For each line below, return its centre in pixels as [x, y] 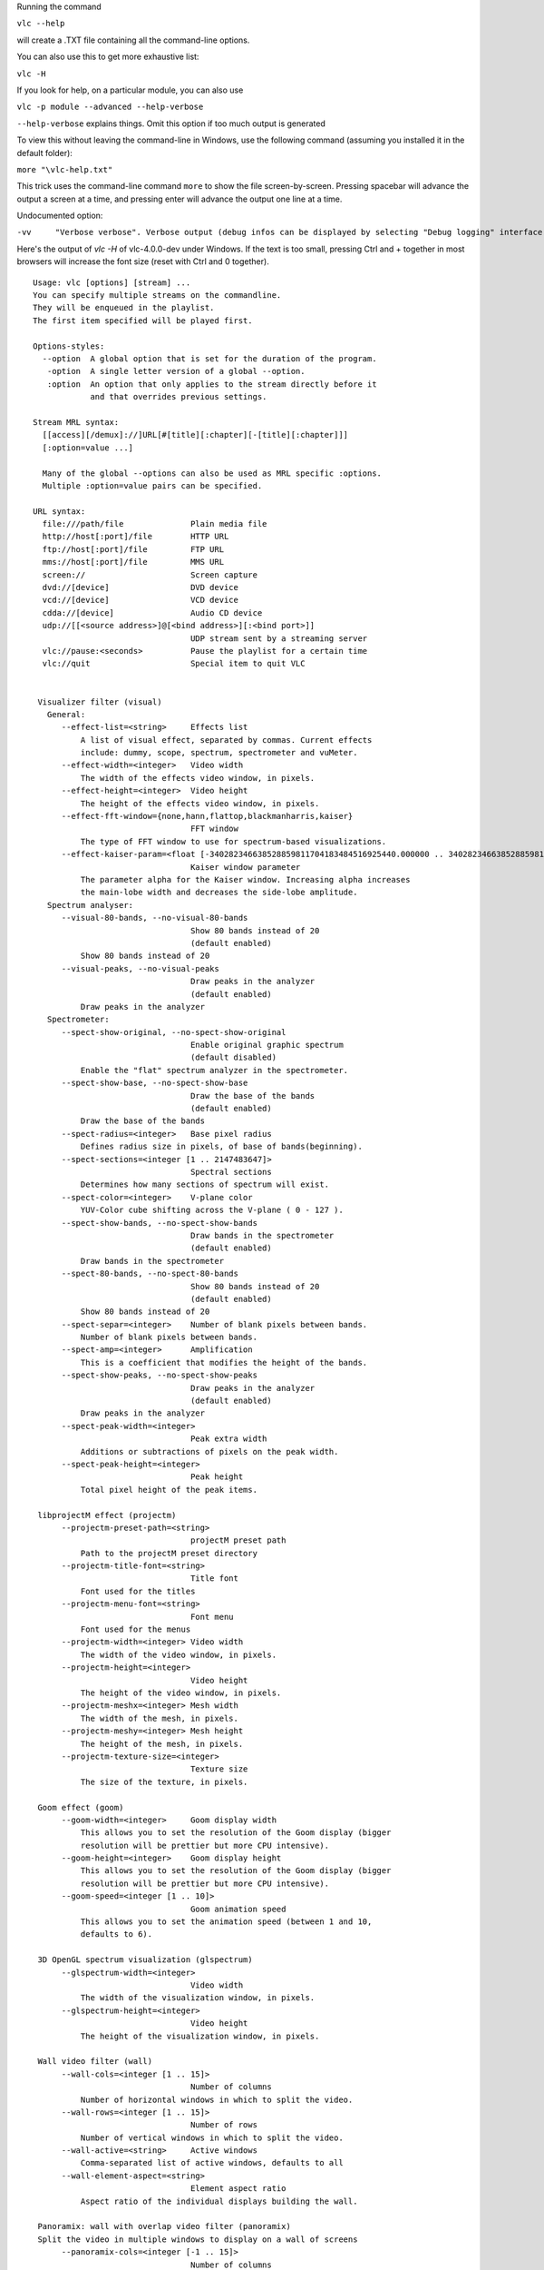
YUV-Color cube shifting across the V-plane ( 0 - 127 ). [212, 1210]
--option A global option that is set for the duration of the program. [209, 358]
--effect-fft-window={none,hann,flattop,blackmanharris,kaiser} [207, 816]
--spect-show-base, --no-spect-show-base [155, 1083]
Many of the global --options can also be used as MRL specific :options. [212, 473]
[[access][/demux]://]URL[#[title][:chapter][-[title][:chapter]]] [195, 435]
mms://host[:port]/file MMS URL [133, 562]
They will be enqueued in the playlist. [124, 308]
